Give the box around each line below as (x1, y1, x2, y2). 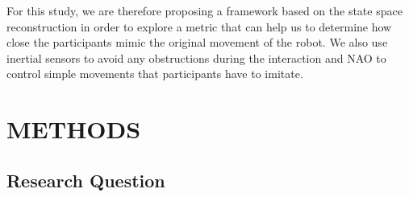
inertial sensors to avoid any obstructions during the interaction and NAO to (6, 49, 386, 66)
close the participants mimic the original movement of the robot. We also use (6, 34, 388, 51)
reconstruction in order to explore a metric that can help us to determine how (6, 18, 392, 35)
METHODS (6, 113, 141, 146)
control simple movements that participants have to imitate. (6, 65, 303, 82)
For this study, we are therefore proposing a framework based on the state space (6, 2, 403, 18)
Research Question (6, 167, 165, 192)
